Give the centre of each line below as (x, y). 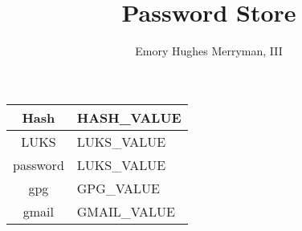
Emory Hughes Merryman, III (209, 51)
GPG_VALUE (118, 188)
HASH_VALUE (129, 117)
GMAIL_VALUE (126, 211)
